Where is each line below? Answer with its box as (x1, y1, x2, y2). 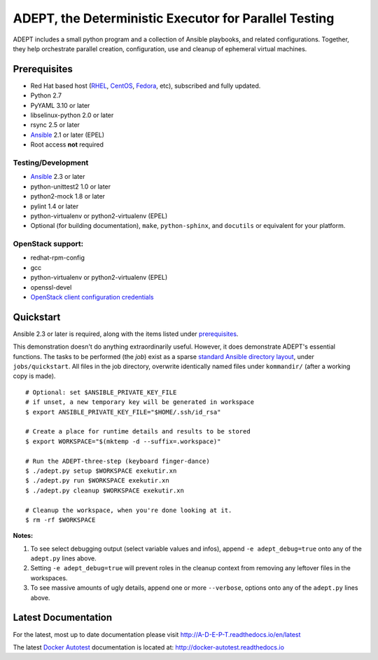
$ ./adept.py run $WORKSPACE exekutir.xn (25, 477, 169, 485)
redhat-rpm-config (30, 253, 85, 262)
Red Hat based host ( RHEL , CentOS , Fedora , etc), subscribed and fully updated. (30, 81, 261, 90)
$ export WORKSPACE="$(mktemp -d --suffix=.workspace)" (25, 437, 221, 445)
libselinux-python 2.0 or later (30, 111, 114, 119)
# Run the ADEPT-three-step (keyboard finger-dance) (25, 457, 210, 465)
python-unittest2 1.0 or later (30, 182, 111, 191)
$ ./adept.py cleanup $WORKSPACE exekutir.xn (25, 486, 185, 494)
